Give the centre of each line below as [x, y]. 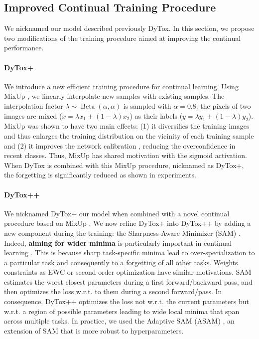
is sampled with [147, 105]
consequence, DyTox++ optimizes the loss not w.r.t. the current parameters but [127, 301]
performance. [24, 48]
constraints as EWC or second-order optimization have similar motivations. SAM [128, 272]
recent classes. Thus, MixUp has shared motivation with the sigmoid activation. [126, 155]
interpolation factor [34, 105]
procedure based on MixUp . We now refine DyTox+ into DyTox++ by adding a [128, 223]
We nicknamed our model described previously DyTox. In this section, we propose [129, 28]
